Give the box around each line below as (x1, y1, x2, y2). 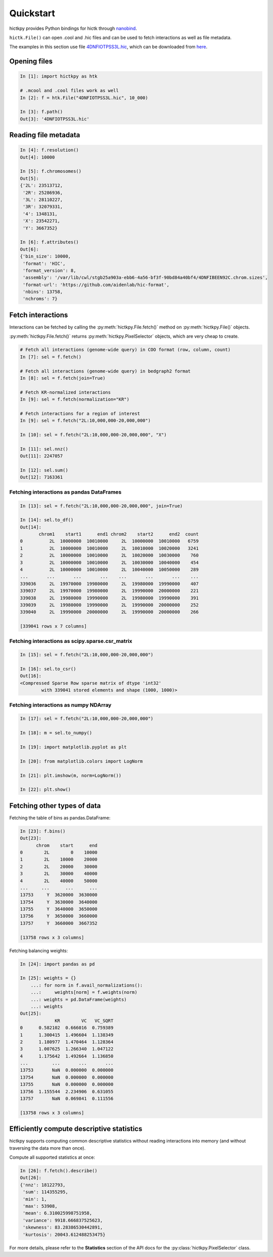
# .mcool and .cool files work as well (20, 88, 119, 94)
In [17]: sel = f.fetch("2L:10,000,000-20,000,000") (20, 716, 154, 721)
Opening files (9, 57, 53, 66)
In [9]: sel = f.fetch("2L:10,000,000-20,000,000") (20, 418, 151, 424)
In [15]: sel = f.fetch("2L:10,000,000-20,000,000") (20, 652, 154, 658)
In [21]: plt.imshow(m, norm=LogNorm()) (20, 773, 121, 778)
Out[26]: (20, 1175, 42, 1181)
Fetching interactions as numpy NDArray (9, 701, 112, 708)
